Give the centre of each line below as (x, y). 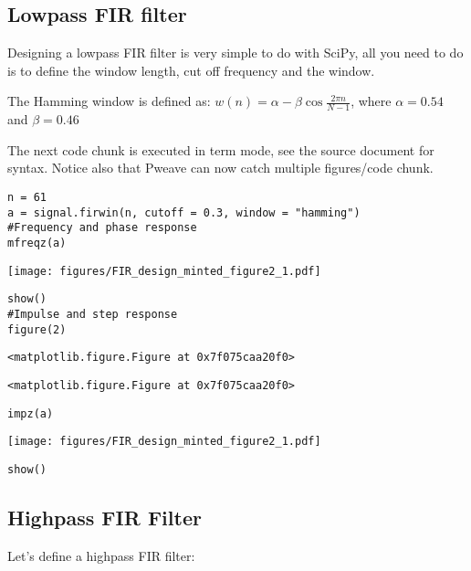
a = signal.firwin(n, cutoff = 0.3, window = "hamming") (184, 212)
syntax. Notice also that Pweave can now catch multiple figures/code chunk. (220, 168)
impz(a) (31, 413)
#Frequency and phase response (102, 228)
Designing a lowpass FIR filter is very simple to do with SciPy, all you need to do (235, 53)
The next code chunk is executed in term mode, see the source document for (221, 149)
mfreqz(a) (37, 243)
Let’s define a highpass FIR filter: (101, 555)
